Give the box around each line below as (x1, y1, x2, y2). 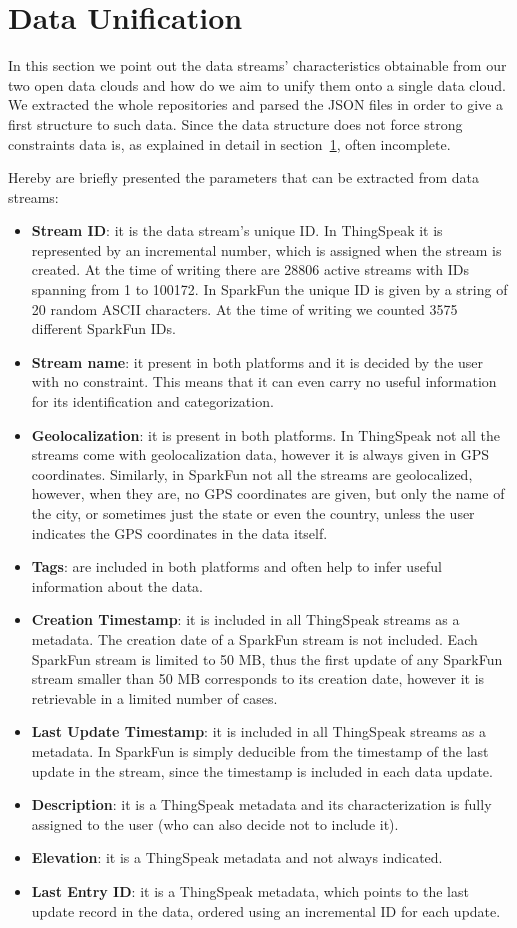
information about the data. (31, 575, 203, 596)
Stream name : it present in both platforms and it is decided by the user (31, 351, 484, 372)
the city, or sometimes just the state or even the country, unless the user (31, 503, 475, 523)
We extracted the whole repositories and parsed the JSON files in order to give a (8, 94, 503, 115)
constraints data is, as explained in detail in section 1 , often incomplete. (8, 133, 451, 154)
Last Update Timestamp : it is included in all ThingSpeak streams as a (31, 721, 487, 742)
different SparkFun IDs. (31, 318, 176, 339)
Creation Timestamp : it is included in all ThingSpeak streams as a (31, 609, 460, 630)
